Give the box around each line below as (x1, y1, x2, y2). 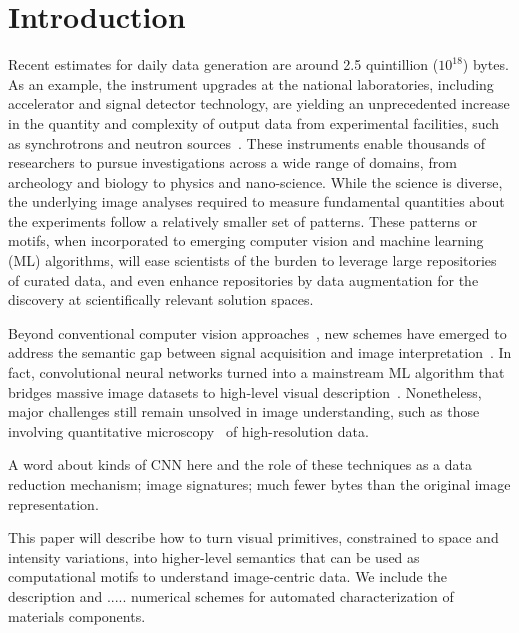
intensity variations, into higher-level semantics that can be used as (8, 546, 420, 567)
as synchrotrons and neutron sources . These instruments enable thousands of (8, 132, 485, 153)
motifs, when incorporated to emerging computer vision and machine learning (8, 230, 484, 251)
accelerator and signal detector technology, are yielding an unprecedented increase (8, 93, 510, 114)
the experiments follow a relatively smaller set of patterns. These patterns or (8, 210, 478, 231)
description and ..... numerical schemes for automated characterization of (8, 585, 454, 606)
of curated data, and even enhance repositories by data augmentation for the (8, 269, 479, 290)
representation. (8, 493, 99, 514)
